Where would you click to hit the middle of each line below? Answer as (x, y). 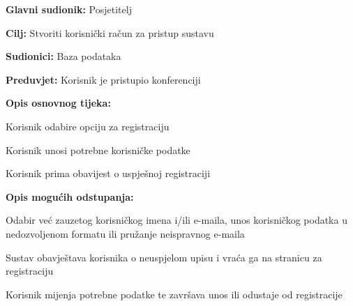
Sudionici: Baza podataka (63, 56)
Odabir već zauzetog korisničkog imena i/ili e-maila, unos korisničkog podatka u (176, 220)
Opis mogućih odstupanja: (70, 196)
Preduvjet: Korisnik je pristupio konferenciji (103, 79)
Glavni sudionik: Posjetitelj (69, 9)
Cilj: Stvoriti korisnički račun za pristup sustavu (110, 32)
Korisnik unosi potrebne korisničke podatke (98, 150)
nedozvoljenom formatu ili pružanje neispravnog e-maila (125, 233)
